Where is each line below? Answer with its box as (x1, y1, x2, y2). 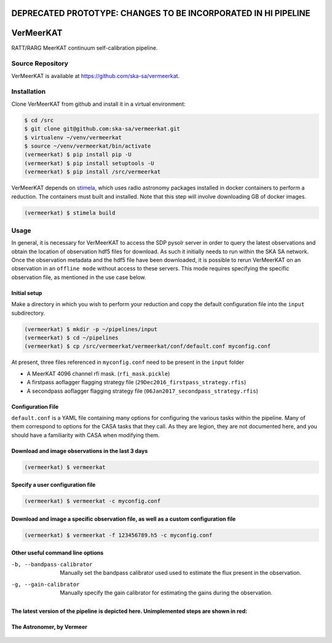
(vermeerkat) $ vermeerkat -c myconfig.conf (24, 498, 161, 505)
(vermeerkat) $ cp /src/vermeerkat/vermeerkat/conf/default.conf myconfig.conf (24, 343, 271, 350)
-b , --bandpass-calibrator (11, 561, 93, 568)
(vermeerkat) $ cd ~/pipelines (24, 334, 119, 341)
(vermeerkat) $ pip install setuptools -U (24, 160, 154, 167)
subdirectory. (11, 309, 45, 317)
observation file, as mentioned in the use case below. (11, 274, 147, 281)
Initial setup (11, 289, 42, 296)
